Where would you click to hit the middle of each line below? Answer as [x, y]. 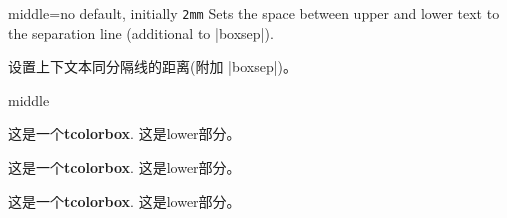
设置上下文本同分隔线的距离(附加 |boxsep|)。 [153, 66]
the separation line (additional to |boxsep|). [141, 32]
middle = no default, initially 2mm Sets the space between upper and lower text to [254, 13]
